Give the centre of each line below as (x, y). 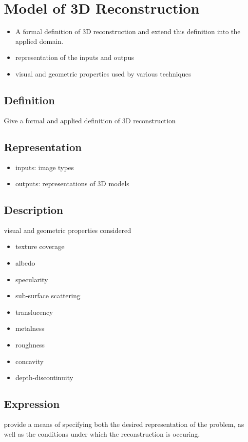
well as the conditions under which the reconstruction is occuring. (102, 433)
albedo (25, 263)
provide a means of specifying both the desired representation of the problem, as (124, 424)
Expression (32, 404)
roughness (30, 345)
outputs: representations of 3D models (72, 183)
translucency (34, 312)
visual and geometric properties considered (67, 230)
